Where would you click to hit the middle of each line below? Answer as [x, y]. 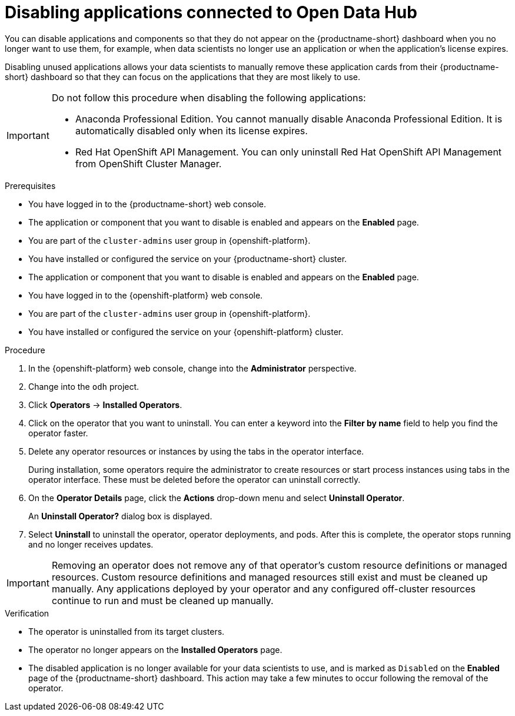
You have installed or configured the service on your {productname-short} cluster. [188, 258]
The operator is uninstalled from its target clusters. [127, 631]
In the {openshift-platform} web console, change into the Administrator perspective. [192, 368]
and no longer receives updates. [91, 544]
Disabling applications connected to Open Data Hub [211, 12]
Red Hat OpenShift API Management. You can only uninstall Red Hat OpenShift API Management [288, 152]
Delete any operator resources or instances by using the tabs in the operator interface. [196, 451]
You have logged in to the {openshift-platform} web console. [146, 295]
